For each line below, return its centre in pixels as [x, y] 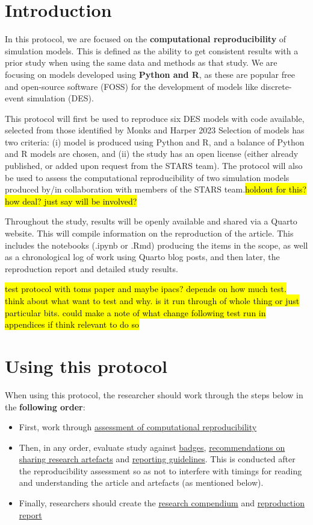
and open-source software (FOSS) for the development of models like [132, 86]
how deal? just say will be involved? [71, 201]
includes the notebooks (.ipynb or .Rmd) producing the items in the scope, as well [156, 245]
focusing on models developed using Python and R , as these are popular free [150, 74]
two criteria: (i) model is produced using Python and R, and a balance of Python [155, 142]
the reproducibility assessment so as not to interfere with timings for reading [160, 470]
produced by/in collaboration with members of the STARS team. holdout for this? [156, 189]
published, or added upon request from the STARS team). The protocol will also [154, 166]
